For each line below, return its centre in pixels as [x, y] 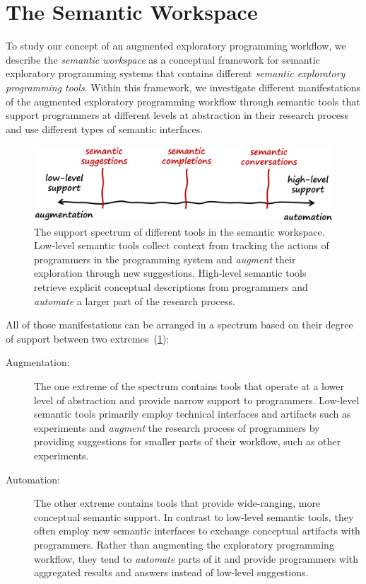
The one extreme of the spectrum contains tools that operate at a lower [189, 386]
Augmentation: [38, 362]
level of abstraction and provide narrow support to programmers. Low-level [197, 400]
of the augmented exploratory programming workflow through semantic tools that [183, 101]
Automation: [33, 479]
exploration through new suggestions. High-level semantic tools [170, 273]
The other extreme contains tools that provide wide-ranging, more [177, 503]
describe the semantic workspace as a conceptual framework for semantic [163, 59]
